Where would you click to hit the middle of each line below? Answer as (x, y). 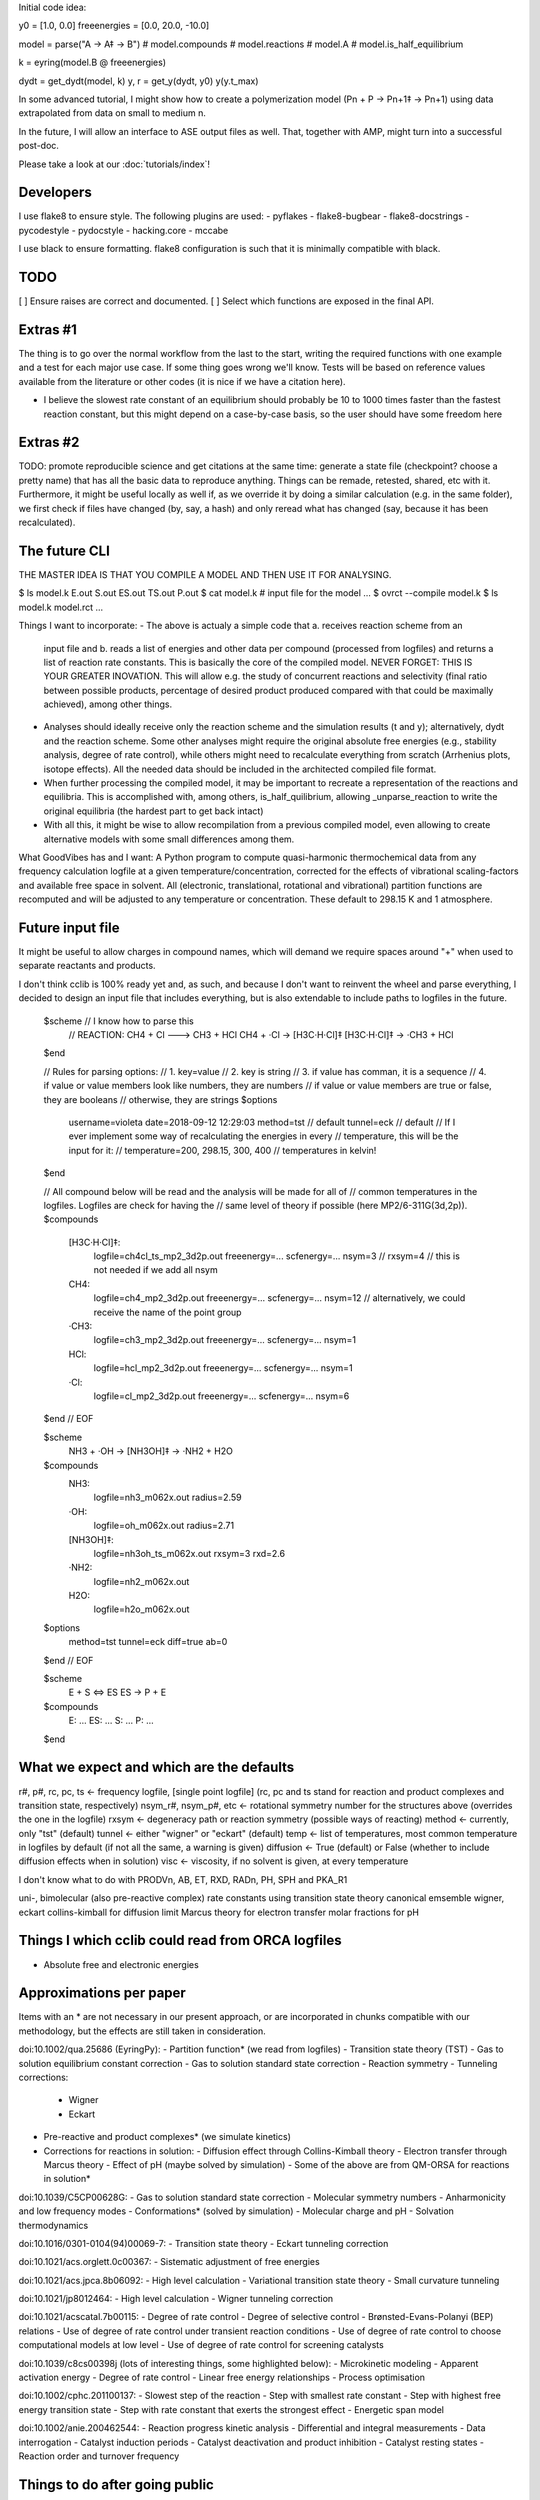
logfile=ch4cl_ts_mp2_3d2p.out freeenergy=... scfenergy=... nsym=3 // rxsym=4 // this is (276, 1256)
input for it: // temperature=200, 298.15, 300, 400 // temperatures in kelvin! (222, 1150)
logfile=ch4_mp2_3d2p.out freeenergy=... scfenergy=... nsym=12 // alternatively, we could (279, 1298)
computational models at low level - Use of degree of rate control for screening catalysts (201, 2345)
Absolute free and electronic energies (121, 1964)
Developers (55, 192)
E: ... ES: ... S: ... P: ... (111, 1721)
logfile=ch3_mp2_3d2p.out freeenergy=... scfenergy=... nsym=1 (225, 1340)
